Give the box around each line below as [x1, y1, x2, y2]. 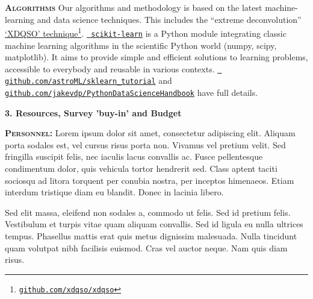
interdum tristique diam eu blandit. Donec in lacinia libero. [5, 186, 224, 198]
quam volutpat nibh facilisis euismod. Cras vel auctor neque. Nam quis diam [5, 241, 288, 254]
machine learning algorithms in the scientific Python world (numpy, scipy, [5, 39, 277, 51]
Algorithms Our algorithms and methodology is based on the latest [5, 1, 262, 13]
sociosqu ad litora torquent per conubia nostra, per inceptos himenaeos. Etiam [5, 174, 294, 186]
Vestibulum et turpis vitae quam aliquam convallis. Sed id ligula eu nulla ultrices [5, 218, 303, 230]
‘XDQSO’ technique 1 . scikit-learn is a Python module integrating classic [5, 25, 287, 39]
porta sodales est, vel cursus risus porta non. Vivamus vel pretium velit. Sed [5, 138, 286, 151]
